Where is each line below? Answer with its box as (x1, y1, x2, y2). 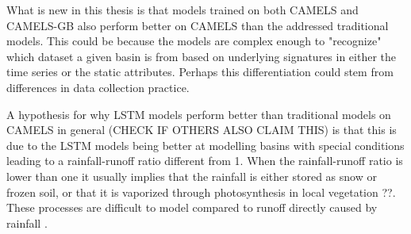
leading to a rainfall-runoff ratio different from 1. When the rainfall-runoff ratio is (6, 152, 403, 169)
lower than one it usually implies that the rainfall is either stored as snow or (6, 167, 377, 184)
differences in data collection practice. (6, 79, 190, 95)
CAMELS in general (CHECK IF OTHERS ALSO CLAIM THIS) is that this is (6, 121, 397, 138)
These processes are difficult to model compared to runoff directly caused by (6, 199, 378, 216)
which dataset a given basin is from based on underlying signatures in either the (6, 48, 397, 64)
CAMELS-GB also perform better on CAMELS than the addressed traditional (6, 17, 389, 33)
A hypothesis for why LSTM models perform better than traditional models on (6, 105, 391, 122)
